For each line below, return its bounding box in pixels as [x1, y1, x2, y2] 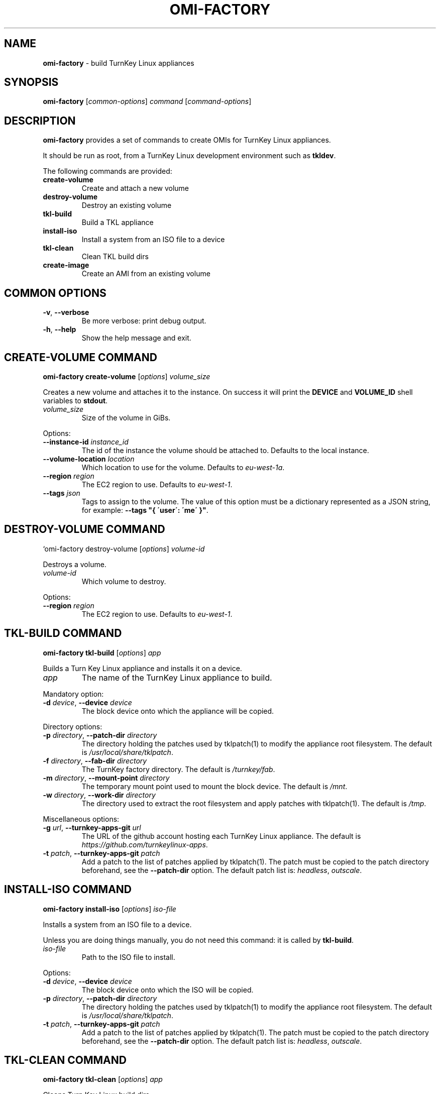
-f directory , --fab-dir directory [43, 756, 147, 765]
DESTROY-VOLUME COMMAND [4, 523, 165, 536]
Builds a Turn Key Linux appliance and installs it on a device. [43, 664, 242, 673]
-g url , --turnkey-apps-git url [43, 823, 141, 832]
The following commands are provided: [43, 167, 172, 176]
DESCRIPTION [4, 114, 76, 127]
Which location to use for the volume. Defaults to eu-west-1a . [81, 463, 285, 472]
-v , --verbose [43, 308, 89, 317]
